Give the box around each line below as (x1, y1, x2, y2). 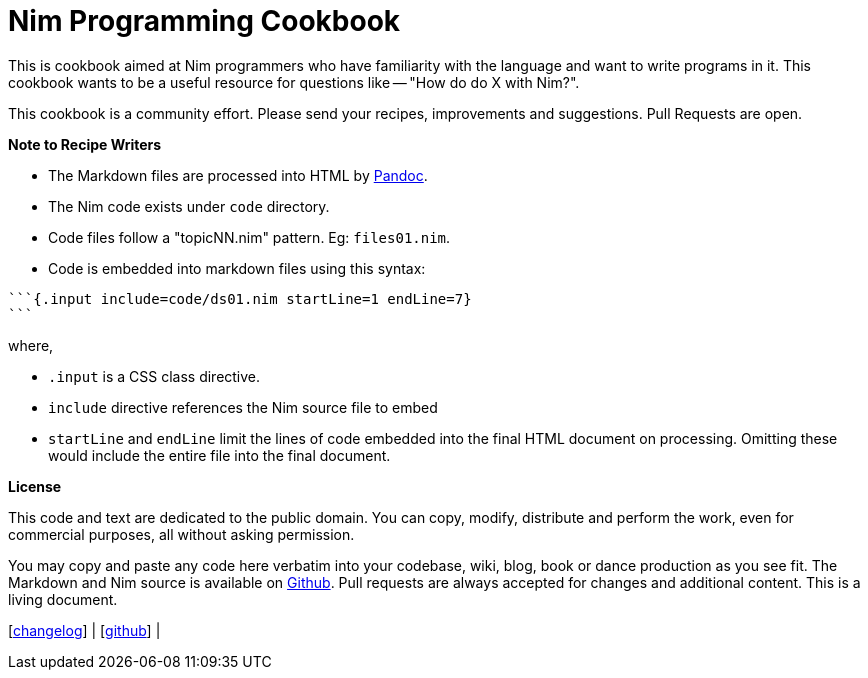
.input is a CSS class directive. (48, 367, 261, 385)
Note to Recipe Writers (8, 135, 162, 153)
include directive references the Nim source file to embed (48, 398, 438, 416)
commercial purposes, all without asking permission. (8, 525, 355, 543)
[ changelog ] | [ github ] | (8, 621, 161, 639)
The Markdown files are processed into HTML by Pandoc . (48, 166, 428, 184)
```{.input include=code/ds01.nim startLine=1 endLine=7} (8, 290, 472, 307)
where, (8, 336, 54, 354)
